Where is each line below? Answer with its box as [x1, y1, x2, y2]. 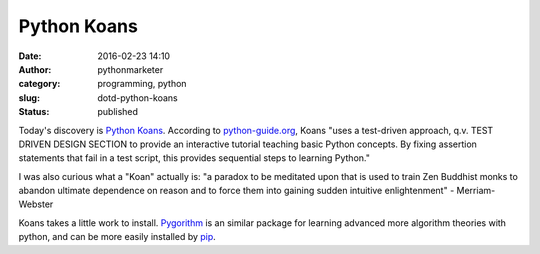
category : [18, 78, 61, 90]
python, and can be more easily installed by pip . [18, 231, 217, 243]
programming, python [97, 78, 187, 90]
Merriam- [456, 185, 496, 197]
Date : [18, 50, 42, 62]
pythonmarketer [97, 63, 164, 75]
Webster [18, 198, 54, 210]
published [97, 106, 139, 118]
